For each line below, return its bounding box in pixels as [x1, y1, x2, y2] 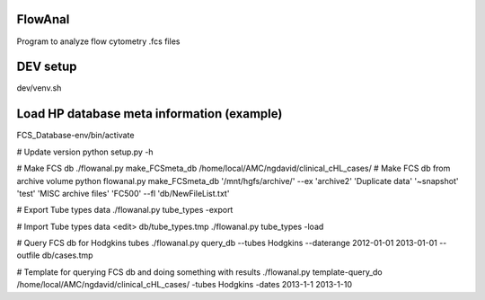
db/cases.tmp [41, 250, 93, 260]
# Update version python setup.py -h [16, 146, 154, 157]
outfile [16, 250, 40, 260]
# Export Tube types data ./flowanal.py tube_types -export [16, 205, 234, 216]
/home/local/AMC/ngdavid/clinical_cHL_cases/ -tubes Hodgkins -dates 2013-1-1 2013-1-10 [16, 279, 352, 290]
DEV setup [16, 59, 77, 75]
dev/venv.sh [16, 83, 62, 93]
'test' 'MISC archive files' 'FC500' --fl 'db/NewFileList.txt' [16, 188, 230, 199]
